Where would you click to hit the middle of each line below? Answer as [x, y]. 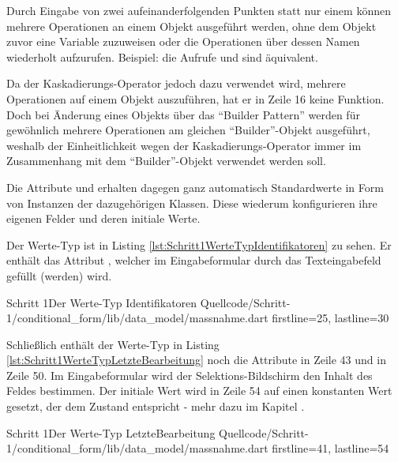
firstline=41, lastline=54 [330, 448]
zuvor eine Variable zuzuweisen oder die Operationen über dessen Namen [183, 41]
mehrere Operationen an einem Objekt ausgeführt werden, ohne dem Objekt [191, 26]
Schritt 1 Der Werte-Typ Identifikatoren [102, 302]
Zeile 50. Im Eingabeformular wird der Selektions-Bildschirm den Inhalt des [190, 375]
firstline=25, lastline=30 [330, 318]
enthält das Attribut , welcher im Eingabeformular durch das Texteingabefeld [194, 260]
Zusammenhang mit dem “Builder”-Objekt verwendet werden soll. [166, 161]
